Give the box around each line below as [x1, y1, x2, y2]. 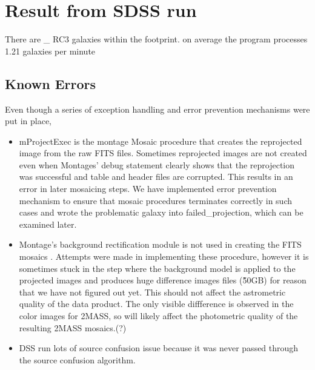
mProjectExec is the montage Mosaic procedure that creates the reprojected [19, 134, 302, 147]
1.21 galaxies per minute [5, 44, 96, 57]
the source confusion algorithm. [19, 353, 136, 366]
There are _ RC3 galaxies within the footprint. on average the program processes [5, 33, 308, 45]
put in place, [5, 114, 52, 127]
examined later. [19, 217, 77, 230]
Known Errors [5, 74, 96, 93]
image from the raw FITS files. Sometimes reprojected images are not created [19, 147, 307, 159]
